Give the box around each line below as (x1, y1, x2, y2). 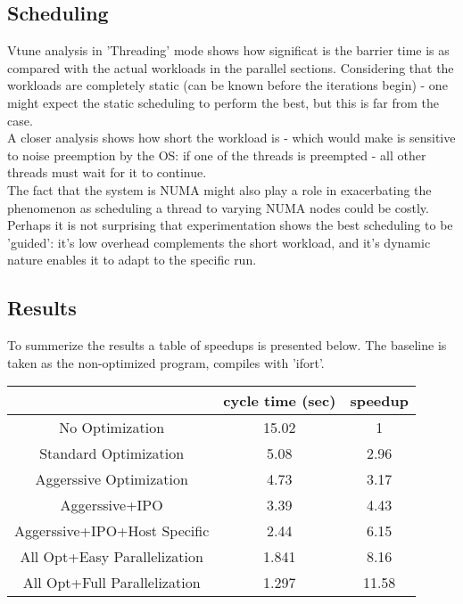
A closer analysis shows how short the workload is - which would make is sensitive (7, 128, 456, 147)
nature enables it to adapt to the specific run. (7, 250, 257, 269)
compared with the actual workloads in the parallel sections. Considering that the (7, 58, 454, 77)
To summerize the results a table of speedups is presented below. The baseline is (7, 336, 447, 355)
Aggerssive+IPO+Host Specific (14, 520, 210, 542)
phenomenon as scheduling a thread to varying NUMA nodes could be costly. (7, 198, 429, 216)
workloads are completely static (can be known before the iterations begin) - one (7, 76, 448, 94)
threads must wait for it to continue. (7, 163, 207, 182)
